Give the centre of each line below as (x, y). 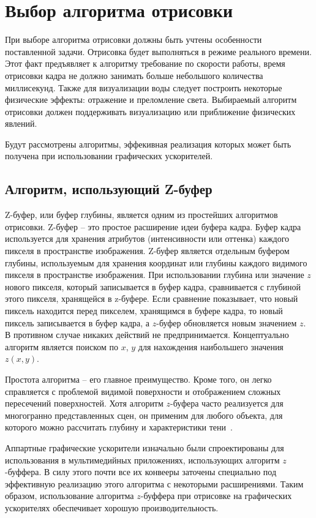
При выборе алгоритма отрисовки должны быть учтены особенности (134, 39)
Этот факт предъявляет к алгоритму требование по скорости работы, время (145, 63)
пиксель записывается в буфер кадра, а (77, 322)
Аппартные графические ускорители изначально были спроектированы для (145, 447)
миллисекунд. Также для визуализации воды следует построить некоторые (144, 87)
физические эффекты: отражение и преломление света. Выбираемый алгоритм (151, 99)
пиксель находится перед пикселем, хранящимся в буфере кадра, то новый (144, 311)
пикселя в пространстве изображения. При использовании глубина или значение (155, 275)
